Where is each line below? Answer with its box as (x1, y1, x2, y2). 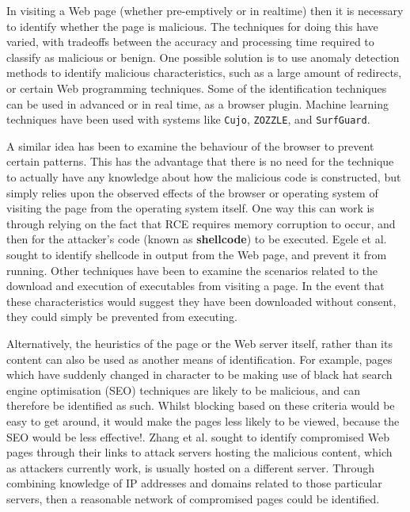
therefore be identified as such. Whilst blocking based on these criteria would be (6, 397, 395, 414)
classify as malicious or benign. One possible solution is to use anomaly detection (6, 48, 400, 65)
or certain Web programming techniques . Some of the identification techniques (6, 79, 387, 96)
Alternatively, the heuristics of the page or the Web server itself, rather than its (6, 334, 393, 351)
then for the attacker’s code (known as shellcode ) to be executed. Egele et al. (6, 231, 387, 247)
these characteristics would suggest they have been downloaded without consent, (6, 292, 397, 309)
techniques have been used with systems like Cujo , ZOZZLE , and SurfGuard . (6, 111, 370, 128)
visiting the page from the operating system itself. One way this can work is (6, 200, 374, 216)
